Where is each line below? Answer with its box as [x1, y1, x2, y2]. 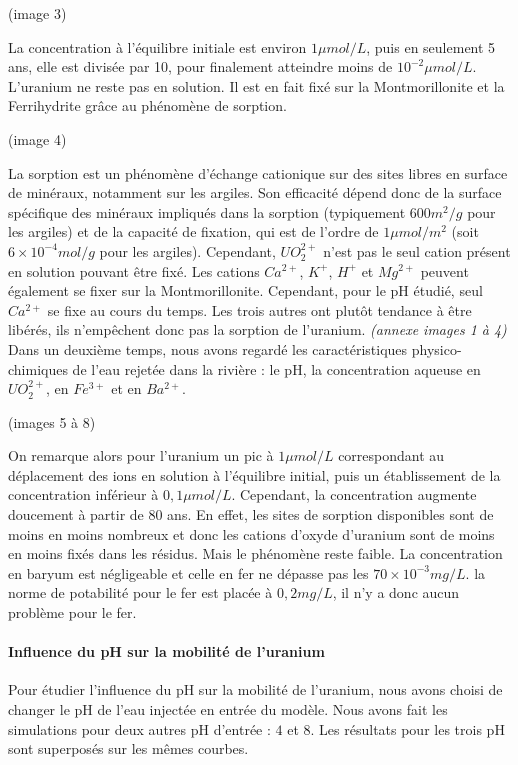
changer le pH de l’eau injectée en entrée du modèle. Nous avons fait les [8, 699, 448, 720]
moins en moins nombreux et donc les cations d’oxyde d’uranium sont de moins [8, 523, 495, 544]
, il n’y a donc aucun [332, 582, 460, 603]
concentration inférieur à [8, 484, 159, 505]
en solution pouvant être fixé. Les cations [8, 260, 260, 281]
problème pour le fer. [8, 602, 137, 623]
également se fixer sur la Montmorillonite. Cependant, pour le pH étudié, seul [8, 280, 483, 301]
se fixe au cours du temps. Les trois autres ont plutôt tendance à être [47, 299, 472, 320]
